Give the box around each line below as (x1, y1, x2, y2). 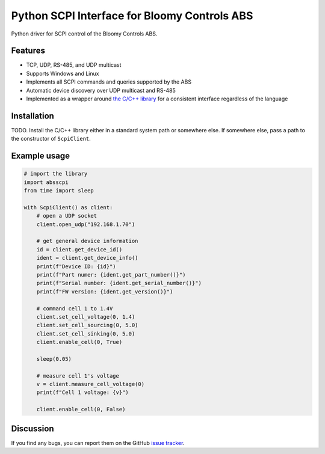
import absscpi (23, 179, 69, 186)
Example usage (11, 151, 70, 161)
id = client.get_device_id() (36, 246, 123, 253)
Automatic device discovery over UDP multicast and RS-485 (26, 87, 176, 94)
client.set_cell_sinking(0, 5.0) (36, 330, 135, 337)
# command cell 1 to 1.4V (36, 305, 113, 312)
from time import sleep (23, 187, 94, 194)
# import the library (23, 170, 88, 177)
